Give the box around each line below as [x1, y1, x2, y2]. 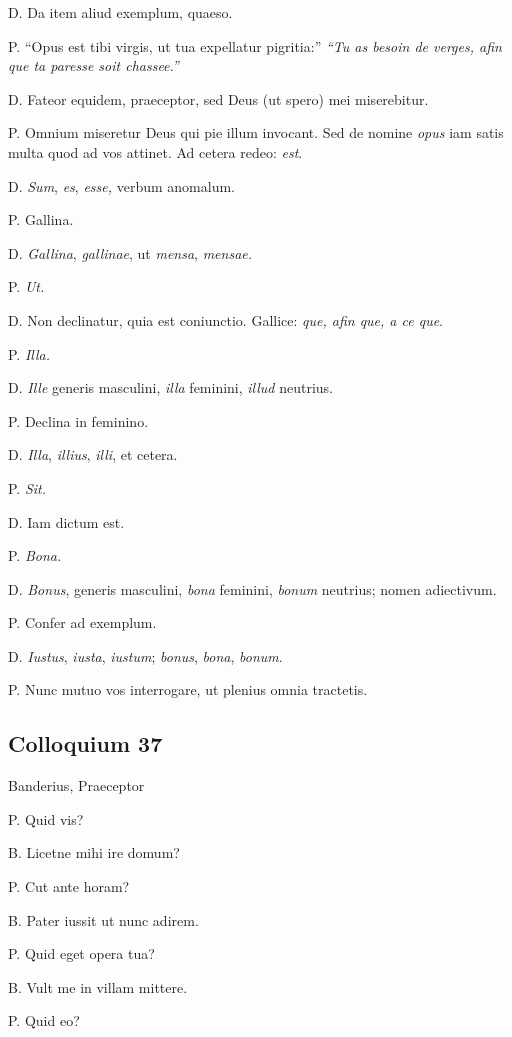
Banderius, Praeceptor [8, 775, 145, 796]
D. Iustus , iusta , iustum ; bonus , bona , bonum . [8, 645, 283, 666]
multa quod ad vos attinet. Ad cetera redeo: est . [8, 141, 303, 162]
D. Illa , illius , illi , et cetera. [8, 444, 178, 465]
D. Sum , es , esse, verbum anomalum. [8, 175, 235, 196]
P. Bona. [8, 545, 62, 566]
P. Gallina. [8, 209, 74, 230]
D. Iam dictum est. [8, 511, 125, 532]
